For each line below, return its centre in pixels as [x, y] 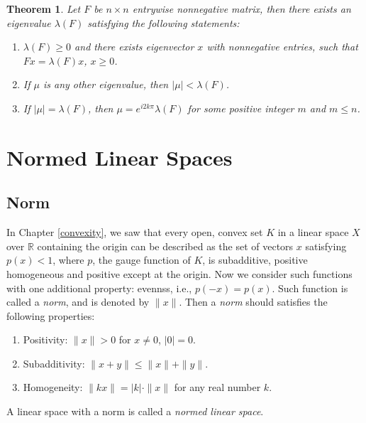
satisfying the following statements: [163, 22]
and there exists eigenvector [134, 47]
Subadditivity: [54, 363]
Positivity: [45, 339]
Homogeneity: [53, 387]
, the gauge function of [142, 260]
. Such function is [310, 288]
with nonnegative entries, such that [282, 47]
